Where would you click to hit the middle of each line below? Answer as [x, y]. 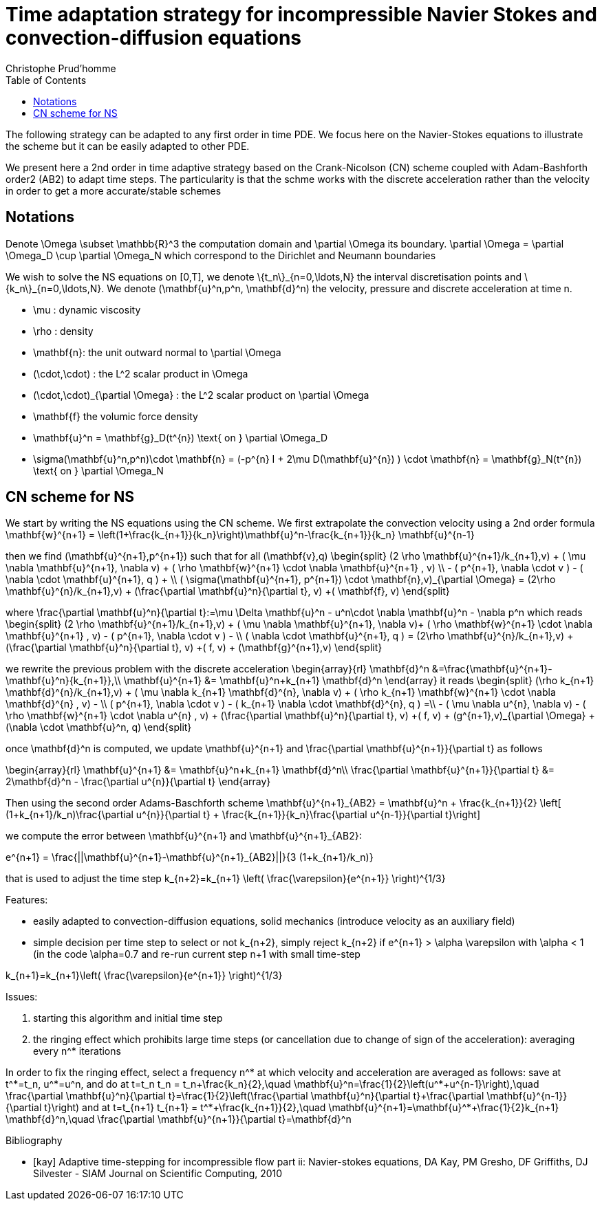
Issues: [22, 997]
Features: [27, 900]
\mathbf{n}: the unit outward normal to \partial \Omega [157, 352]
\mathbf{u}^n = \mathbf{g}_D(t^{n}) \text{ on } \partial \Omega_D [180, 437]
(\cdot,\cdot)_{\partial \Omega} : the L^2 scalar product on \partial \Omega [201, 395]
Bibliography [34, 1141]
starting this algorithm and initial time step [128, 1018]
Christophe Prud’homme [61, 68]
